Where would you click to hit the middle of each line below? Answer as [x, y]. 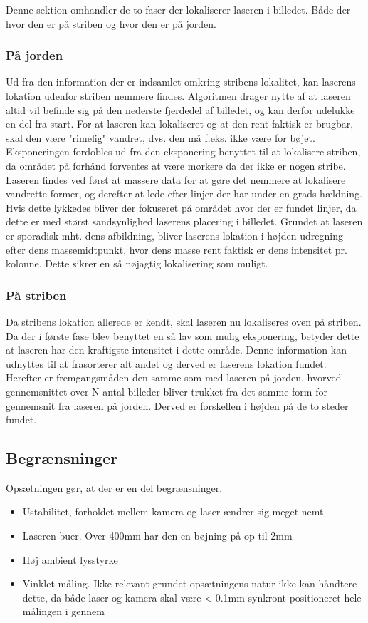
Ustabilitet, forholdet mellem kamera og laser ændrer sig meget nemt [173, 511]
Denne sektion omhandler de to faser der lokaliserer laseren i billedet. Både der [178, 9]
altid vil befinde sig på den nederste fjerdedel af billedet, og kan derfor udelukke [180, 109]
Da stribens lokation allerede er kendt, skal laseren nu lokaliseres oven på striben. [184, 321]
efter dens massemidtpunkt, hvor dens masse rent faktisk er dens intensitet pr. [177, 249]
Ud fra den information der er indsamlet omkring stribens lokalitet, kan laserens [181, 82]
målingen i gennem [63, 611]
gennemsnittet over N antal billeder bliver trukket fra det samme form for [167, 391]
